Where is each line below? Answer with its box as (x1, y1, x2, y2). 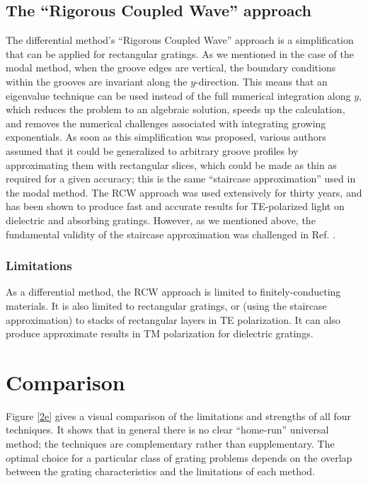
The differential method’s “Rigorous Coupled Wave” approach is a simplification (6, 33, 354, 47)
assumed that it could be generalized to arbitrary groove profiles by (6, 143, 299, 158)
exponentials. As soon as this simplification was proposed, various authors (6, 129, 326, 144)
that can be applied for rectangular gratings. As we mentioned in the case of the (6, 46, 354, 61)
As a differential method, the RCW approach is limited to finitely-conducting (6, 284, 341, 299)
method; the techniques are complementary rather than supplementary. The (6, 436, 335, 451)
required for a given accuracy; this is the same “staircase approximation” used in (6, 171, 356, 186)
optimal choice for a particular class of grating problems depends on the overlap (6, 450, 352, 465)
